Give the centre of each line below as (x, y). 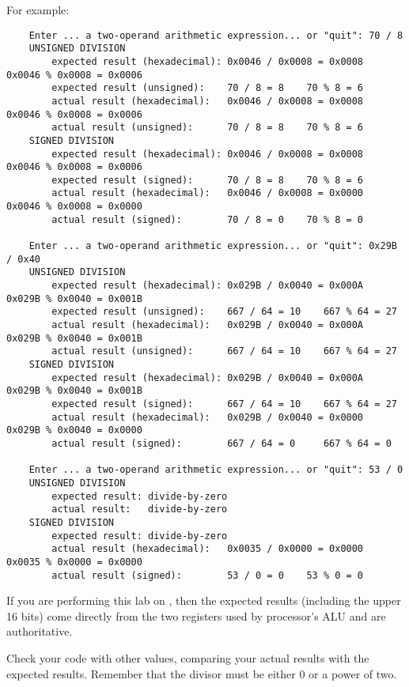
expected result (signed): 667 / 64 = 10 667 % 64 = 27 (224, 404)
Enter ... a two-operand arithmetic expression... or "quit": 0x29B (213, 246)
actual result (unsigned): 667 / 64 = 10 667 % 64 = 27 (224, 351)
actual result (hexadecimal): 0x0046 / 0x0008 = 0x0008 (208, 101)
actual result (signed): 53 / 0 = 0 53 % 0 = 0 (208, 575)
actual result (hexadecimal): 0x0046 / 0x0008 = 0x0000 (208, 193)
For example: (38, 9)
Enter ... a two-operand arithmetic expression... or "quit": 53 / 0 (216, 470)
